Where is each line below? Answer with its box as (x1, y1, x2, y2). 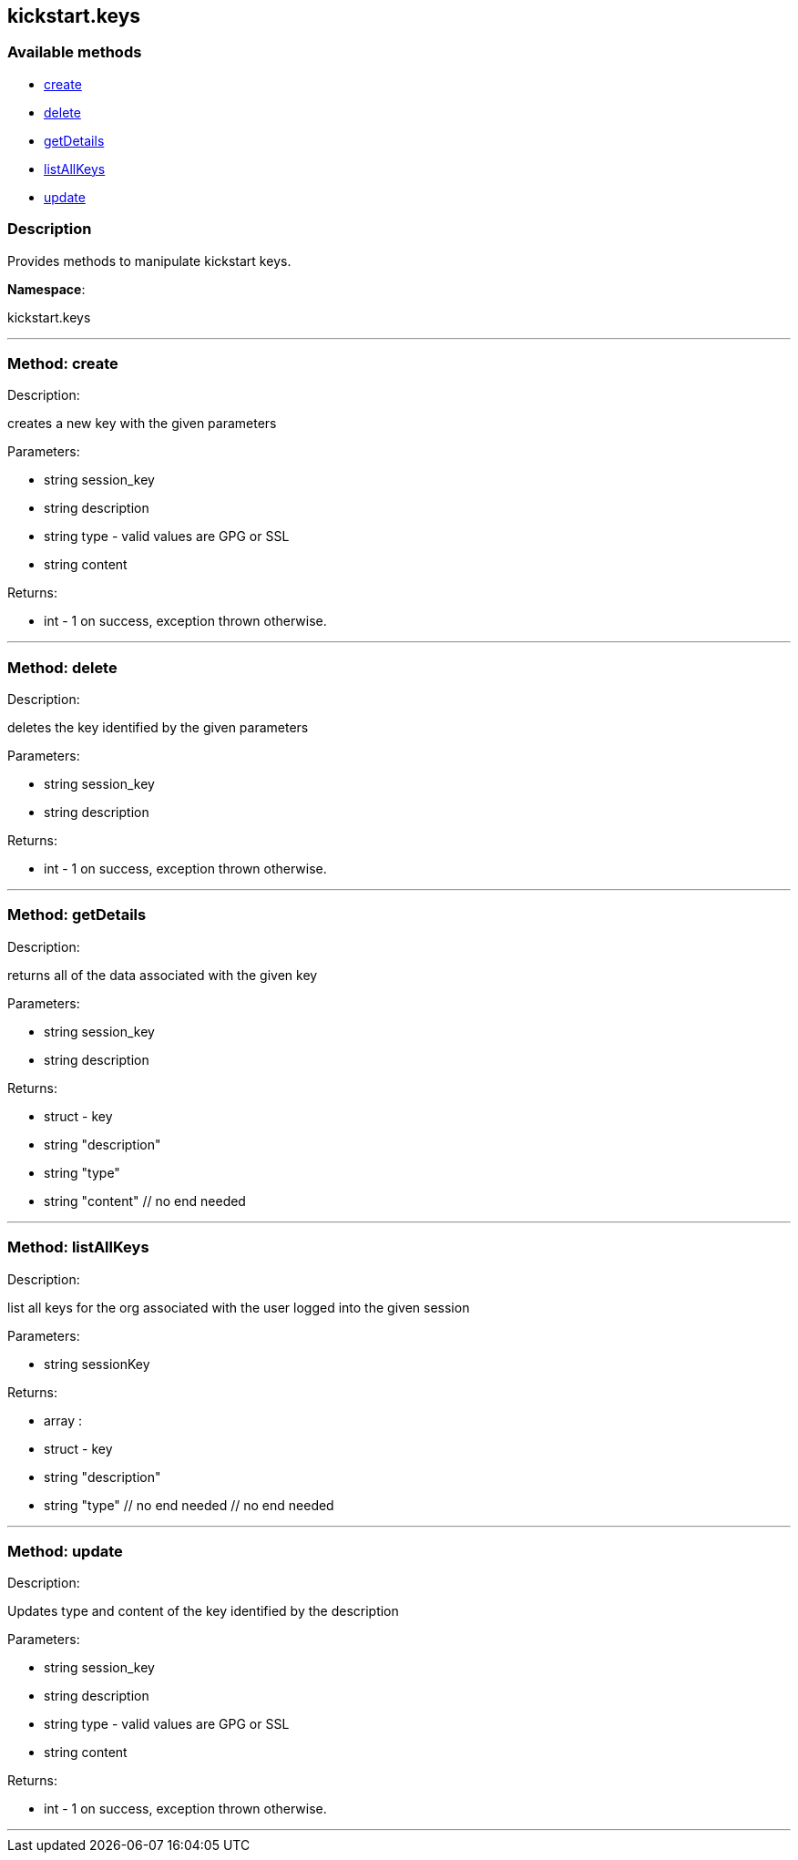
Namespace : (7, 281, 86, 297)
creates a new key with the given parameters (7, 415, 277, 432)
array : (44, 1412, 83, 1428)
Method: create (7, 353, 118, 373)
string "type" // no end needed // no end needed (44, 1497, 334, 1513)
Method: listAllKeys (7, 1238, 149, 1257)
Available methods (7, 43, 142, 62)
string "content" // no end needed (44, 1192, 246, 1209)
